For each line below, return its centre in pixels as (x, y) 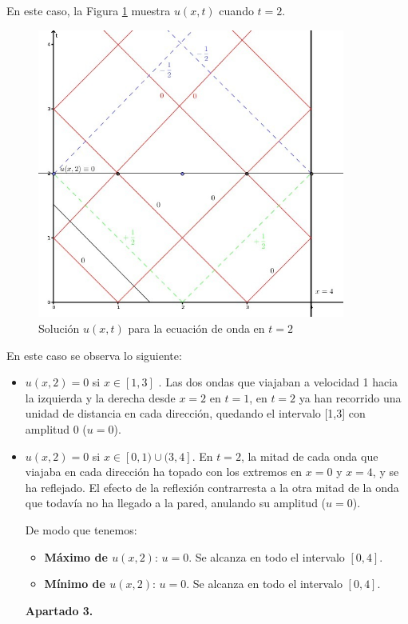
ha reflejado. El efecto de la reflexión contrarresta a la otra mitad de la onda (212, 487)
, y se (386, 472)
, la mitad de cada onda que (309, 456)
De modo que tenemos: (81, 529)
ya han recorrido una (350, 397)
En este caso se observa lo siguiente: (94, 355)
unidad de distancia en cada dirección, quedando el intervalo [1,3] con (195, 413)
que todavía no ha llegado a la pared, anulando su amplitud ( (176, 503)
